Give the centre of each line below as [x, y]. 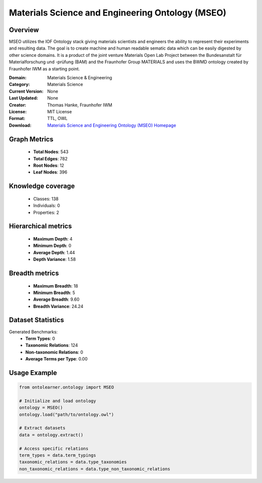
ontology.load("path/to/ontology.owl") [66, 414]
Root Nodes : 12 [49, 165]
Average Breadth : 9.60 [56, 299]
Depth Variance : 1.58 [55, 259]
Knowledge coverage [42, 186]
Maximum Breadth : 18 [56, 286]
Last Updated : [24, 98]
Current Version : [26, 91]
